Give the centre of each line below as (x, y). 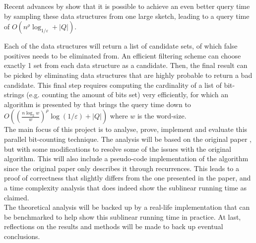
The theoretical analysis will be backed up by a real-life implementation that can (127, 207)
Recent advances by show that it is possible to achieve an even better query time (127, 6)
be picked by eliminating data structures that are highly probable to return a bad (128, 75)
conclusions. (22, 236)
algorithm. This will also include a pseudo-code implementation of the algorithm (126, 158)
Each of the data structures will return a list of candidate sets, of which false (121, 46)
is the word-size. (162, 116)
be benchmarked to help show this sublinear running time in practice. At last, (123, 216)
